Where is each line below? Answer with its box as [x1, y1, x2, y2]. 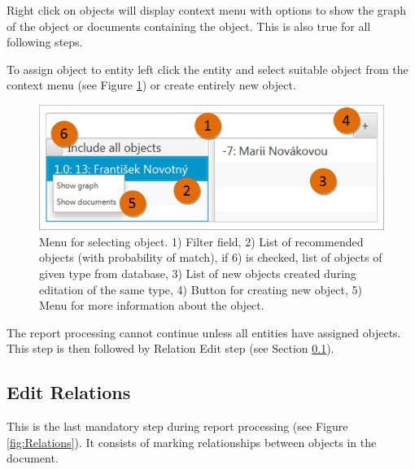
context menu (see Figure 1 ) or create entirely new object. [7, 76, 296, 93]
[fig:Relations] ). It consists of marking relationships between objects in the [7, 433, 377, 450]
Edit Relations [7, 380, 131, 405]
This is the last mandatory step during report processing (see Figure [7, 418, 348, 435]
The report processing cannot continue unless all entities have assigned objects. [7, 324, 401, 341]
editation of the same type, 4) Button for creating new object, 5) [39, 280, 363, 297]
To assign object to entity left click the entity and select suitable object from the [7, 60, 408, 77]
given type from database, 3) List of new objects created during [39, 264, 356, 281]
